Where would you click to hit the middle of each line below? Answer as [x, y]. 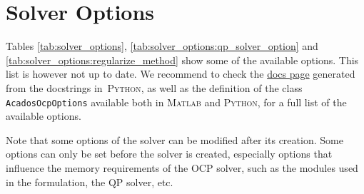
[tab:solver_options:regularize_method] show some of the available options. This [182, 60]
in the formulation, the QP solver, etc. [90, 182]
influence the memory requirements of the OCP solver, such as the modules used [182, 167]
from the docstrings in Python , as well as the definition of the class [154, 87]
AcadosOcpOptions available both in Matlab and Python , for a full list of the [176, 102]
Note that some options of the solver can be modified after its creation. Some [175, 139]
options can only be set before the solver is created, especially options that [169, 154]
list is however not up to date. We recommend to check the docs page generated [181, 74]
